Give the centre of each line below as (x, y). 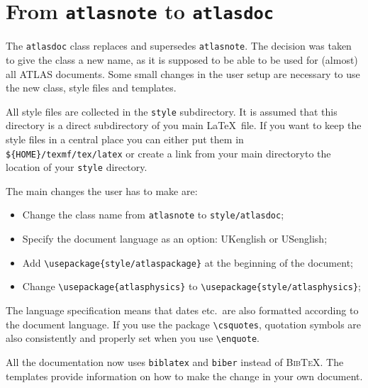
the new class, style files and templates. (91, 88)
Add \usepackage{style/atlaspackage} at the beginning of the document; (188, 262)
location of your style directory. (77, 167)
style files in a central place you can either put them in (125, 139)
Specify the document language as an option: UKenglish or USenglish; (175, 239)
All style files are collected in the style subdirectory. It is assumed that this (172, 111)
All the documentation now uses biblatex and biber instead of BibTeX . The (175, 361)
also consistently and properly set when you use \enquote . (133, 338)
